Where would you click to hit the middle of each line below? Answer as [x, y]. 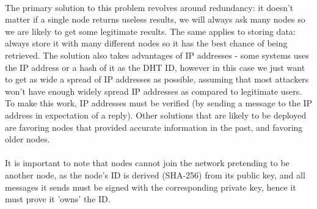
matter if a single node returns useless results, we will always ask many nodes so [155, 19]
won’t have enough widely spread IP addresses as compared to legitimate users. [154, 91]
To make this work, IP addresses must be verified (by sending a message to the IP [159, 103]
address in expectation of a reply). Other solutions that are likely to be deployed [156, 115]
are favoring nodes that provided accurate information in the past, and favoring [154, 127]
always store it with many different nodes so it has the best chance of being [146, 43]
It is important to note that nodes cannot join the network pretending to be [147, 163]
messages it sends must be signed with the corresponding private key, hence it [151, 187]
